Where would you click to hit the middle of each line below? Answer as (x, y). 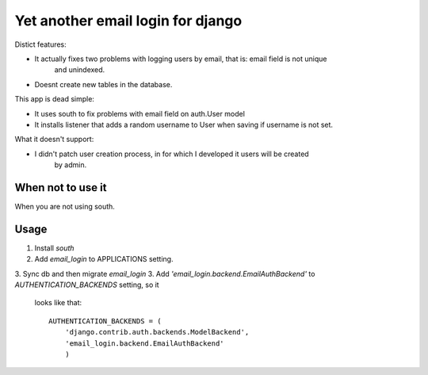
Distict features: (40, 44)
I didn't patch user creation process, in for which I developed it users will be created (172, 154)
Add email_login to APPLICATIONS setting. (104, 259)
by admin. (71, 165)
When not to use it (61, 187)
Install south (54, 248)
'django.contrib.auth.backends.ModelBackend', (157, 332)
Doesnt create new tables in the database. (103, 84)
